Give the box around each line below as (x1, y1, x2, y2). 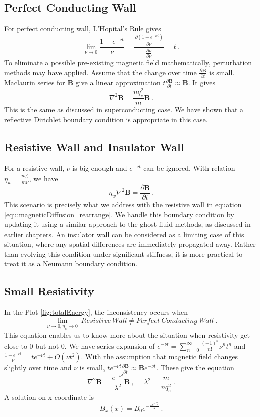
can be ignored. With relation (143, 162, 235, 173)
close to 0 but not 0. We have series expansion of (4, 340, 155, 351)
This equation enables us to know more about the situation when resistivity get (4, 330, 250, 340)
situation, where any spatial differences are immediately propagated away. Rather (4, 239, 256, 249)
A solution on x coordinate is (4, 391, 94, 402)
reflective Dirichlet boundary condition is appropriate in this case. (4, 114, 208, 124)
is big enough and (72, 162, 127, 173)
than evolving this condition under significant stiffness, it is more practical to (4, 248, 243, 259)
